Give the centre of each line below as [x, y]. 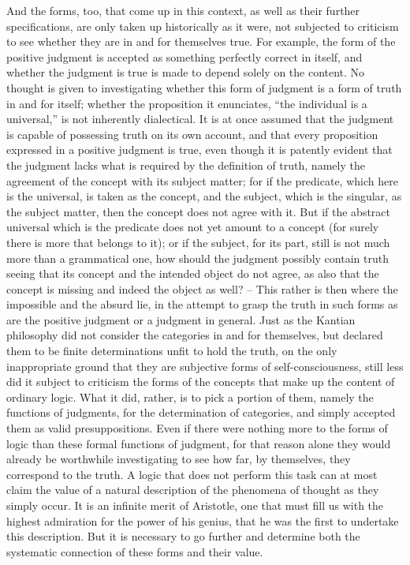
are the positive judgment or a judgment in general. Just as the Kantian [181, 319]
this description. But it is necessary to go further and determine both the [183, 536]
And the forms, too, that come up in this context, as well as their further [183, 10]
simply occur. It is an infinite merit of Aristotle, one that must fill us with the [195, 505]
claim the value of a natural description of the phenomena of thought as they [193, 490]
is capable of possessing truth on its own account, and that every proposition [192, 134]
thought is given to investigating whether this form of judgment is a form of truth [204, 87]
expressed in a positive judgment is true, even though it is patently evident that [199, 150]
